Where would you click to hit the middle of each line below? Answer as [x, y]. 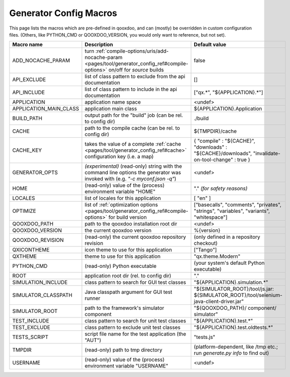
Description [99, 45]
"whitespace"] [211, 217]
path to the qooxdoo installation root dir [131, 224]
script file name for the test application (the [136, 334]
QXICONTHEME [31, 250]
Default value [210, 45]
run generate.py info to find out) [231, 353]
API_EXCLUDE [29, 80]
